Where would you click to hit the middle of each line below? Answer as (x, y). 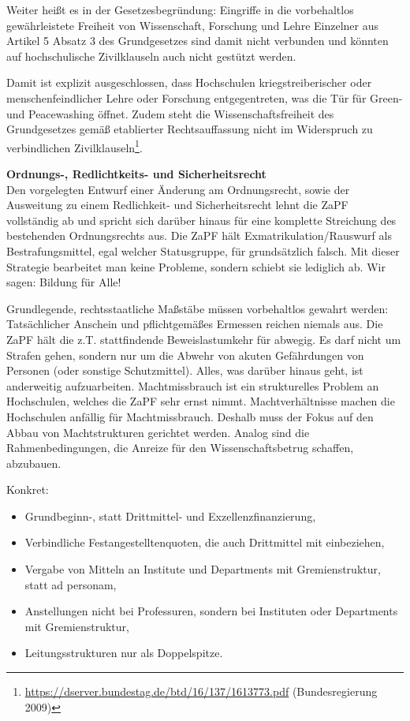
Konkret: (28, 489)
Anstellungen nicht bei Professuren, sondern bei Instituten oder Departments (211, 611)
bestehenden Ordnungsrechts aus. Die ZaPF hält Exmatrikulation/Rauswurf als (199, 235)
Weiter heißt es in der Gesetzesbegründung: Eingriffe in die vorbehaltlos (180, 9)
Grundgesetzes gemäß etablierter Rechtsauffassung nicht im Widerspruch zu (190, 129)
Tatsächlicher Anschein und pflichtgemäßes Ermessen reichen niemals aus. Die (195, 324)
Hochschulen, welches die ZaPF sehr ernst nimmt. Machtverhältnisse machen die (201, 401)
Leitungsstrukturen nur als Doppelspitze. (124, 653)
